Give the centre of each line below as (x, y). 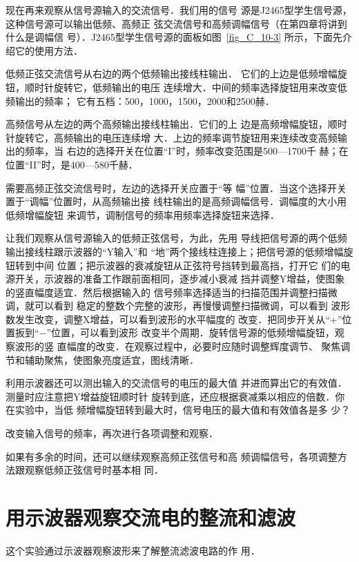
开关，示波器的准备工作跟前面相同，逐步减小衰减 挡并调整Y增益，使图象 (180, 279)
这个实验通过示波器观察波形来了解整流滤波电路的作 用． (133, 550)
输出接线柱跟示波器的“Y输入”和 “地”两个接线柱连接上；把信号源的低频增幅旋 (179, 251)
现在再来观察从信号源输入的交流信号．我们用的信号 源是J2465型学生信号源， (179, 10)
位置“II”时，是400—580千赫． (72, 164)
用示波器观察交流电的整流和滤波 (151, 517)
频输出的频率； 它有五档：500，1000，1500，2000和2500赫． (140, 100)
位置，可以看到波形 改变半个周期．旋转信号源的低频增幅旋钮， (193, 332)
